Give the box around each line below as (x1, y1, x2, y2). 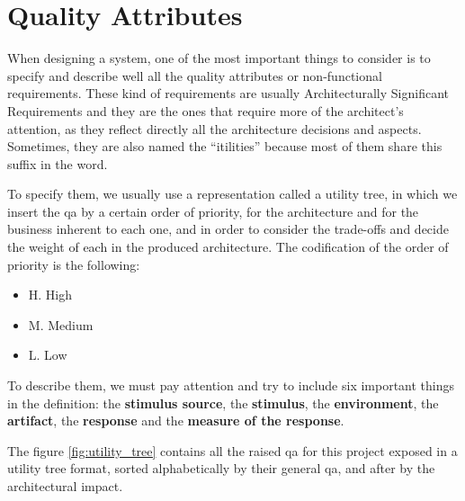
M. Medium (28, 315, 94, 334)
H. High (28, 285, 73, 304)
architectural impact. (7, 477, 123, 495)
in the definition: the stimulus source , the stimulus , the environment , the (7, 393, 439, 412)
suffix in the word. (7, 154, 108, 173)
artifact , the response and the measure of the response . (7, 411, 344, 430)
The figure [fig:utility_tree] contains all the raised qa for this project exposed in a (7, 441, 458, 460)
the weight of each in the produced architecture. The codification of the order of (7, 237, 449, 256)
